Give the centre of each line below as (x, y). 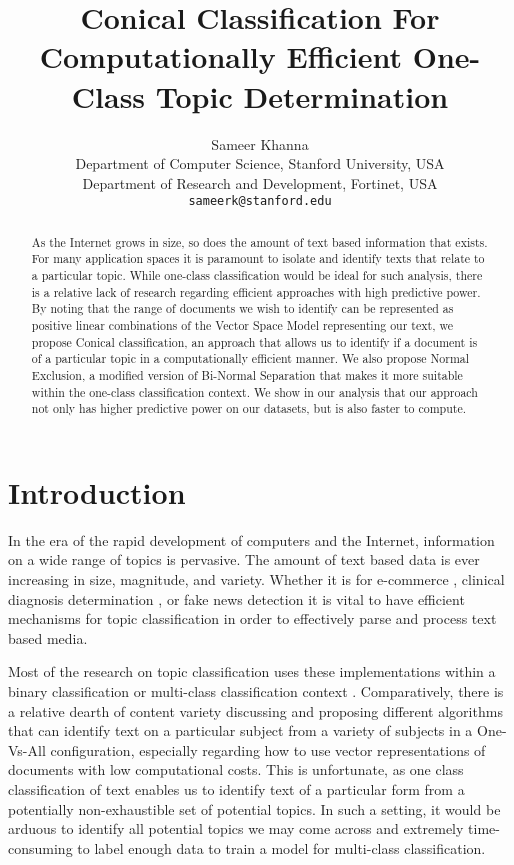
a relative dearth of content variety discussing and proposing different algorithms (255, 710)
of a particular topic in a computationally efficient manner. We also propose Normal (250, 358)
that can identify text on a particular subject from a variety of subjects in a (240, 730)
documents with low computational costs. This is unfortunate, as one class (236, 769)
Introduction (97, 491)
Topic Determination (302, 95)
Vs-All (27, 749)
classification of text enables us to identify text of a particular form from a (236, 789)
